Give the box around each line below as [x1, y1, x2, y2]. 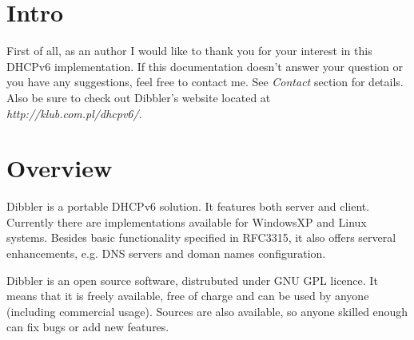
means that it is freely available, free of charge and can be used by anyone [6, 287, 369, 304]
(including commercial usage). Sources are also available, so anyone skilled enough [6, 302, 408, 319]
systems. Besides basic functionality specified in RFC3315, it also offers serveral [6, 229, 396, 246]
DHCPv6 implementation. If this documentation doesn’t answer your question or [6, 57, 403, 74]
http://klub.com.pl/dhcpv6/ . [6, 105, 142, 121]
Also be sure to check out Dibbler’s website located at [6, 89, 271, 105]
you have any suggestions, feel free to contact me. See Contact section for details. [6, 73, 404, 90]
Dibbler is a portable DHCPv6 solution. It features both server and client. [6, 198, 370, 215]
